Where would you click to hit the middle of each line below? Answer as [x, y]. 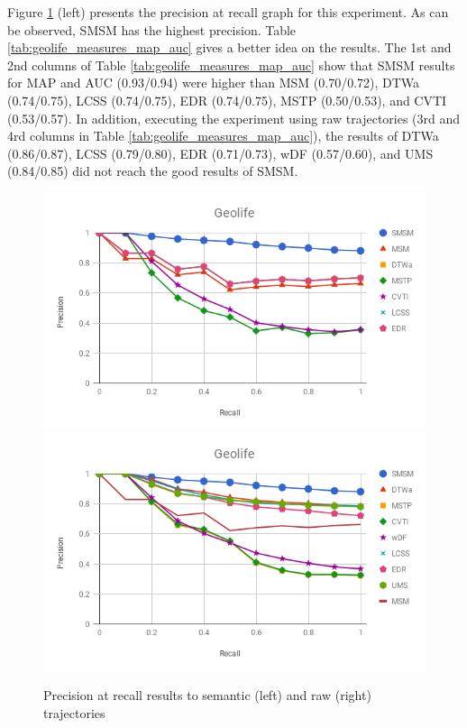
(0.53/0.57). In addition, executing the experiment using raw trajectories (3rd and [234, 118]
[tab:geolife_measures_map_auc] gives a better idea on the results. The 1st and [229, 47]
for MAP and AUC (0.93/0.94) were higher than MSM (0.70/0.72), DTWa [214, 83]
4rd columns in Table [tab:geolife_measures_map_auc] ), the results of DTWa [223, 136]
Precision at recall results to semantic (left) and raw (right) [207, 695]
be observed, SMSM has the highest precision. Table [152, 29]
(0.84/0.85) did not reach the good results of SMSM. [153, 171]
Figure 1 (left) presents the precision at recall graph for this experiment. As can [228, 12]
